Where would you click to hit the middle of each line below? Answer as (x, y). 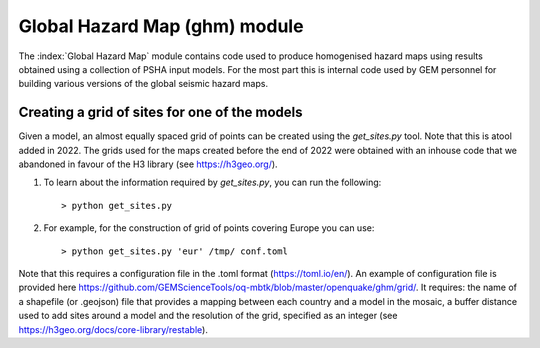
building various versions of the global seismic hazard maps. (143, 84)
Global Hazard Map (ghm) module (161, 26)
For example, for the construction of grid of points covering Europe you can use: (209, 228)
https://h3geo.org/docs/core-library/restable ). (113, 329)
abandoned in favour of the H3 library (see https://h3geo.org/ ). (148, 164)
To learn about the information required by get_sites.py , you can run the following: (212, 182)
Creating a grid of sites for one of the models (161, 112)
